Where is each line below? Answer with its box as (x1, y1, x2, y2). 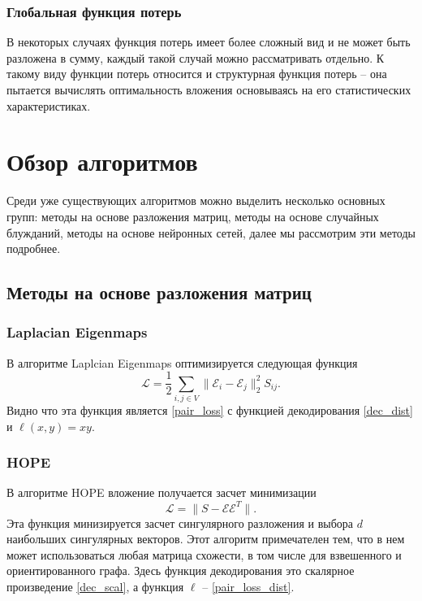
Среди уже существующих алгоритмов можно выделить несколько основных (6, 192, 385, 209)
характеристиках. (6, 97, 91, 114)
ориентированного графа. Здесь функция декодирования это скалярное (6, 562, 355, 579)
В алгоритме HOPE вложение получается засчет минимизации (6, 484, 316, 501)
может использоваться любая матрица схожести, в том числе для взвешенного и (6, 546, 402, 563)
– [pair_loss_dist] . (202, 577, 295, 594)
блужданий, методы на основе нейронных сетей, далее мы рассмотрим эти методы (6, 224, 416, 241)
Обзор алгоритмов (6, 145, 198, 178)
